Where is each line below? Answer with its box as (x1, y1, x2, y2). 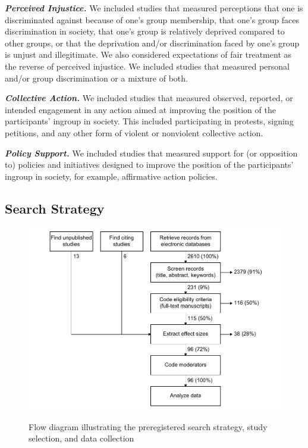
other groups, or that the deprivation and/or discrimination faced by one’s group (5, 36, 300, 49)
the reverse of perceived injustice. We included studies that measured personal (5, 59, 290, 72)
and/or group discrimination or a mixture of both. (5, 71, 188, 84)
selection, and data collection (29, 432, 134, 444)
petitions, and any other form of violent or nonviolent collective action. (5, 126, 263, 139)
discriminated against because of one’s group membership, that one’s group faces (5, 13, 299, 26)
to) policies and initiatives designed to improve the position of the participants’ (5, 158, 294, 171)
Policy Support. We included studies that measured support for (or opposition (5, 146, 298, 159)
